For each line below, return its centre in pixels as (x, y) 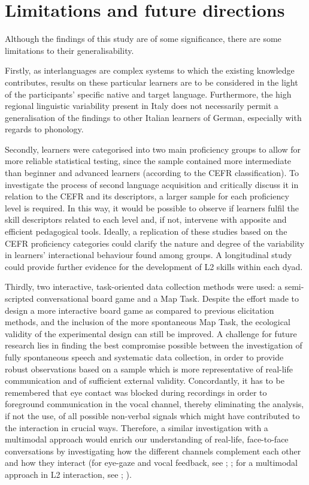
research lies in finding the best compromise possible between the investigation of (154, 345)
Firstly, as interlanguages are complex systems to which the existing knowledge (150, 70)
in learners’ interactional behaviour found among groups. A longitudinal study (149, 255)
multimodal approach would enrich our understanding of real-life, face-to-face (147, 439)
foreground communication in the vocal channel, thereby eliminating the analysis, (154, 404)
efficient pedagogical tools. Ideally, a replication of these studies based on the (146, 231)
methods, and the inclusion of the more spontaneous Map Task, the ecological (148, 322)
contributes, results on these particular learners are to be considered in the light (152, 82)
